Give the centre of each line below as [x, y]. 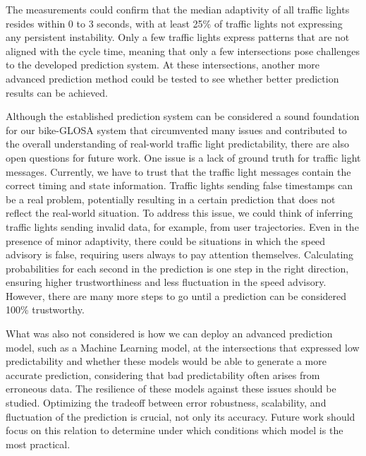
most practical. [38, 444]
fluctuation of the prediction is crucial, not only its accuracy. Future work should [181, 416]
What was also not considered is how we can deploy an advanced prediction [169, 334]
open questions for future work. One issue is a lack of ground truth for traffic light [183, 157]
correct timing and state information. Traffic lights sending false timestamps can [179, 185]
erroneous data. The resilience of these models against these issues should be [171, 389]
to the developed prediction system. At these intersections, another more [163, 65]
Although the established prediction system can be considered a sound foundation [183, 116]
